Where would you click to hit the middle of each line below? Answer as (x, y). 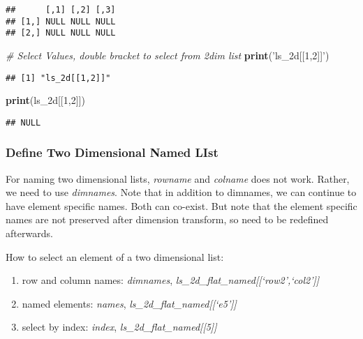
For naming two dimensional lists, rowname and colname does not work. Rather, (178, 178)
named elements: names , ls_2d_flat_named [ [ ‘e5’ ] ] (129, 303)
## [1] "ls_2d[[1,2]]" (58, 78)
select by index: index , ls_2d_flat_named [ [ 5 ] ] (119, 327)
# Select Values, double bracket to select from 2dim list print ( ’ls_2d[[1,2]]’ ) (168, 55)
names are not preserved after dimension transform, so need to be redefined (167, 219)
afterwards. (29, 233)
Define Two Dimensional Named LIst (112, 152)
